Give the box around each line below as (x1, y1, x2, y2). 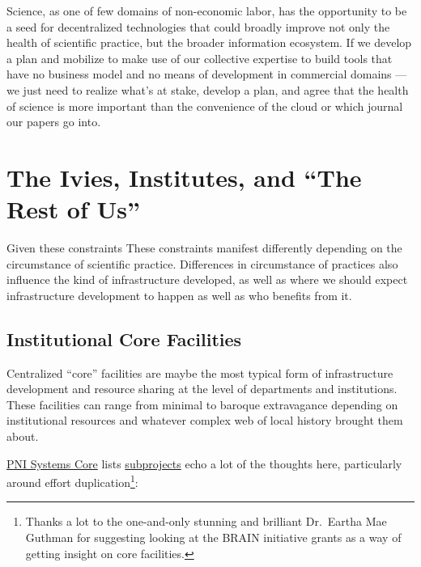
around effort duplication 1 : (6, 472, 138, 490)
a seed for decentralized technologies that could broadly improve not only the (6, 18, 390, 35)
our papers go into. (6, 113, 101, 130)
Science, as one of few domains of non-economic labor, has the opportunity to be (6, 2, 407, 19)
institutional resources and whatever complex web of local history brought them (6, 412, 403, 429)
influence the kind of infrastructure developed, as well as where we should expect (6, 271, 408, 288)
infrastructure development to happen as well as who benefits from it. (6, 286, 352, 303)
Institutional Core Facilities (6, 326, 242, 351)
